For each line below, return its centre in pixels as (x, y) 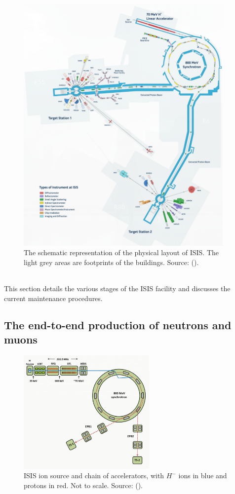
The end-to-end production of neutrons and (118, 324)
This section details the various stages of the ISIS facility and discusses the (117, 288)
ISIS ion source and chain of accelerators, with (94, 475)
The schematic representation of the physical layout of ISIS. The (121, 252)
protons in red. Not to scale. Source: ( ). (83, 485)
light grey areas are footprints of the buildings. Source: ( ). (111, 262)
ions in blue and (203, 475)
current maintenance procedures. (53, 298)
